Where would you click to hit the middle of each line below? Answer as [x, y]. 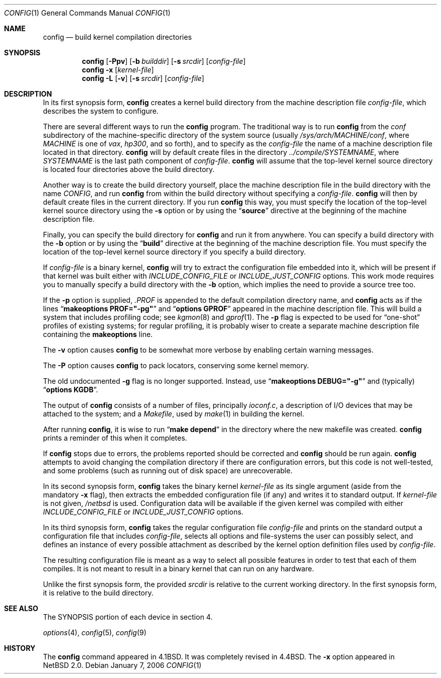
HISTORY [20, 648]
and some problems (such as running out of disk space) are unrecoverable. [168, 471]
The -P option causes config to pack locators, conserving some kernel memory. [176, 365]
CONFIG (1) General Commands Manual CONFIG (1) [87, 13]
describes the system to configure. [101, 111]
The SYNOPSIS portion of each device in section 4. [128, 617]
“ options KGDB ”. [70, 390]
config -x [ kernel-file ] [118, 70]
